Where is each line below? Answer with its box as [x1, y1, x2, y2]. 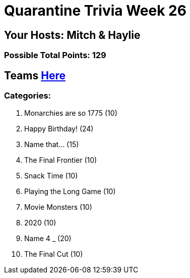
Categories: [4, 90, 51, 101]
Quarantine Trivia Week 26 [4, 2, 186, 19]
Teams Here [4, 69, 66, 82]
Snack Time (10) [24, 171, 78, 180]
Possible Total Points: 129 [4, 50, 106, 61]
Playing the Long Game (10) [24, 187, 116, 196]
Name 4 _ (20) [24, 234, 72, 243]
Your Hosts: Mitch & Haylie [4, 28, 141, 41]
